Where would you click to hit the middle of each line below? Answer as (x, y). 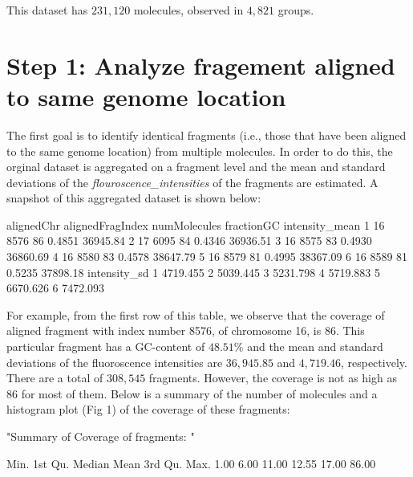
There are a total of (55, 378)
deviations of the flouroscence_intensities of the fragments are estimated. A (192, 182)
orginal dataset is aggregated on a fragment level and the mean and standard (196, 167)
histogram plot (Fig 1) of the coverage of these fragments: (148, 409)
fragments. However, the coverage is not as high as (273, 378)
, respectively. (374, 362)
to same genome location (146, 96)
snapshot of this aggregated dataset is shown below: (134, 198)
